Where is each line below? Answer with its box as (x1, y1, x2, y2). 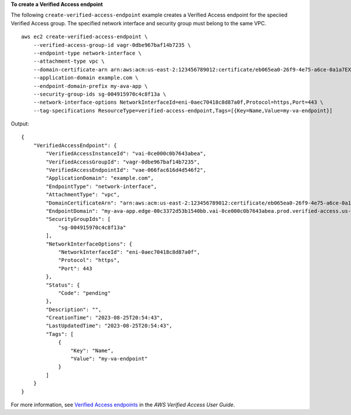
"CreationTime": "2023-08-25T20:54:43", (46, 314, 163, 321)
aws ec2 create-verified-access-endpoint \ (21, 33, 148, 40)
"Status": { (46, 281, 80, 288)
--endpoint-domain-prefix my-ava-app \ (33, 83, 148, 89)
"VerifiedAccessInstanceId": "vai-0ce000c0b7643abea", (46, 150, 207, 157)
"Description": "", (46, 306, 102, 313)
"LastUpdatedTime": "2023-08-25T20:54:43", (46, 322, 173, 329)
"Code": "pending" (58, 290, 111, 296)
